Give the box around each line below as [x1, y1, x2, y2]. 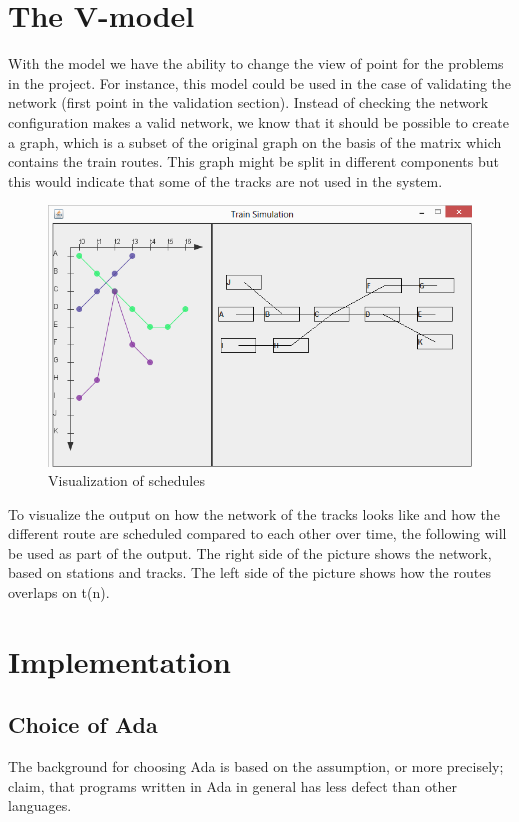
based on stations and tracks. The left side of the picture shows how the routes [8, 562, 491, 583]
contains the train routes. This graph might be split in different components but [8, 151, 499, 172]
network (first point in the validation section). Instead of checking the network [8, 92, 489, 113]
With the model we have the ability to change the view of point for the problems [8, 53, 504, 74]
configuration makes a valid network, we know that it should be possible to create [8, 111, 509, 132]
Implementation [8, 640, 231, 681]
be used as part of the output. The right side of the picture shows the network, [8, 542, 492, 563]
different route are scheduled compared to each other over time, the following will [8, 523, 507, 544]
